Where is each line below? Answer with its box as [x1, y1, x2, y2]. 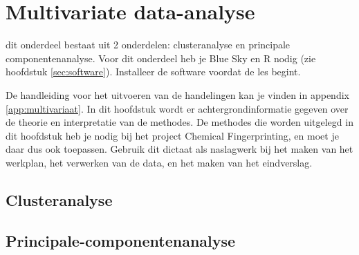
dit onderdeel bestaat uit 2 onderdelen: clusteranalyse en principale [6, 37, 291, 52]
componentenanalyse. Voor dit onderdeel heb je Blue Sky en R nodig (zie [6, 50, 316, 65]
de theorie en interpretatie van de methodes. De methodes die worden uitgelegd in [6, 115, 353, 129]
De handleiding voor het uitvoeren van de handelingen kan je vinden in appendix [6, 87, 349, 102]
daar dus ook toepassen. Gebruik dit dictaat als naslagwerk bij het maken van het [6, 142, 353, 156]
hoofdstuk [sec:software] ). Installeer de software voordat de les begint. [6, 64, 301, 79]
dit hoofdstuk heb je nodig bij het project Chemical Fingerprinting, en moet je [6, 128, 339, 142]
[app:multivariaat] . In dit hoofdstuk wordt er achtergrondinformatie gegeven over [6, 101, 349, 115]
